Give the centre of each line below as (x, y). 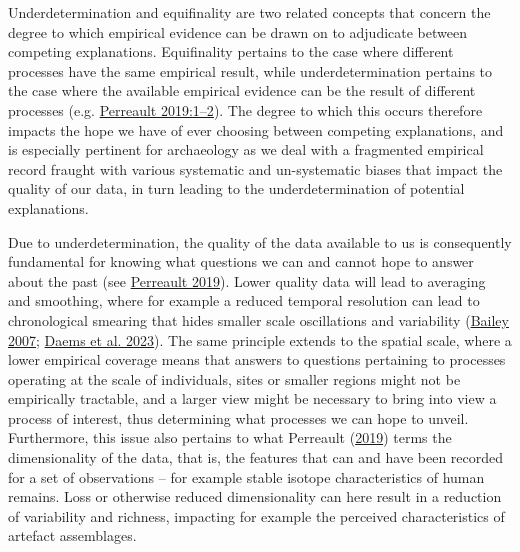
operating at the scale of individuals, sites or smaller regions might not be (234, 378)
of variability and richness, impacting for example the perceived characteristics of (256, 515)
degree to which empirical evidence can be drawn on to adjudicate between (237, 31)
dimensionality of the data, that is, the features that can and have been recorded (256, 457)
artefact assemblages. (72, 535)
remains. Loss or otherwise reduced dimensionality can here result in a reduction (255, 496)
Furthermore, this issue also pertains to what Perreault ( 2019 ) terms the (230, 437)
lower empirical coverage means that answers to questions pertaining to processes (257, 359)
